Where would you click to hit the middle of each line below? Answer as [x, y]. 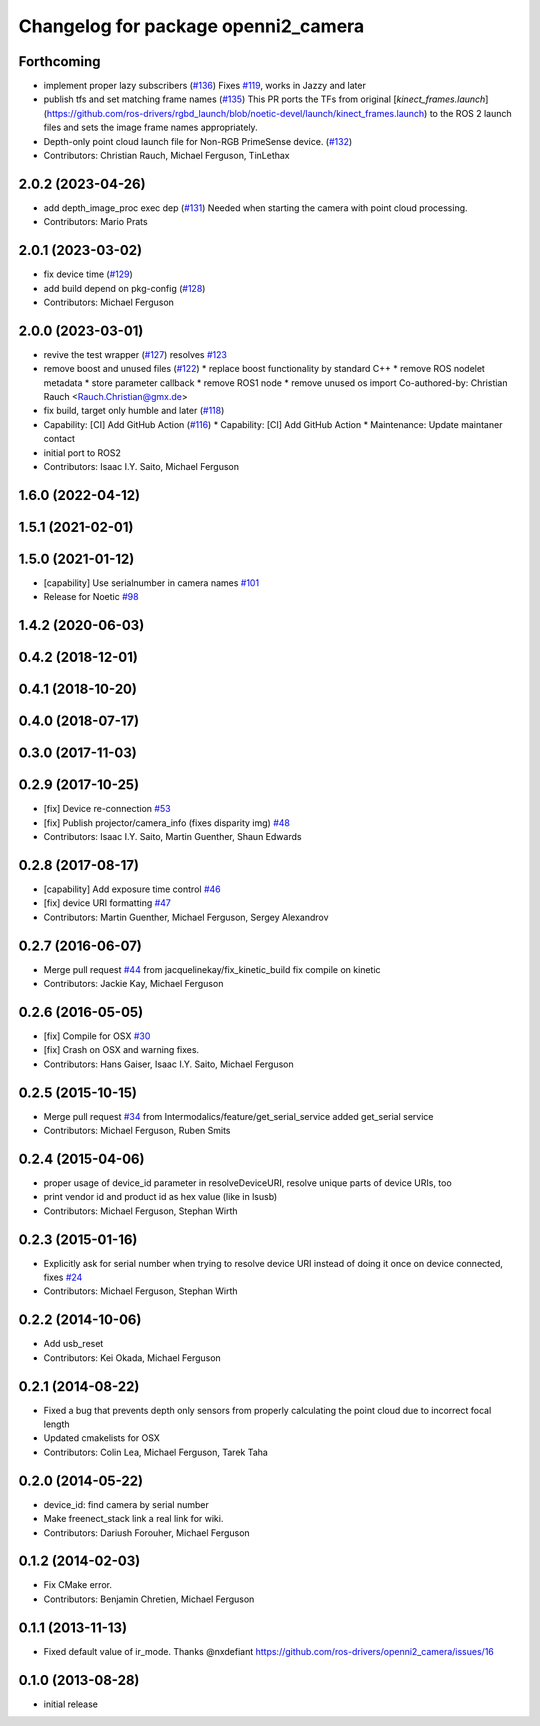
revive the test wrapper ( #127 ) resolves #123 [135, 354]
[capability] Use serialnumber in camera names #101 [151, 582]
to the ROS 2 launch [470, 113]
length [56, 1424]
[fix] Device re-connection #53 [107, 809]
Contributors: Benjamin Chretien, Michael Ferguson [149, 1599]
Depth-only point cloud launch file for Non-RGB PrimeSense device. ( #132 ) [198, 141]
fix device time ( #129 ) [88, 274]
